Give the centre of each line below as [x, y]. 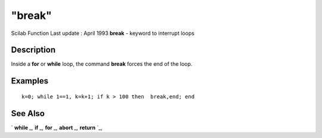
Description [33, 50]
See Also [28, 113]
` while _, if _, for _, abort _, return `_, [57, 127]
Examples [30, 81]
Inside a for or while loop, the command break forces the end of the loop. [102, 64]
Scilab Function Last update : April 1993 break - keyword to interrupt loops [103, 33]
